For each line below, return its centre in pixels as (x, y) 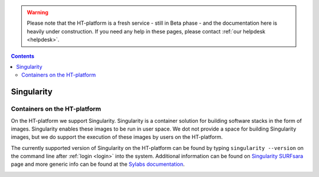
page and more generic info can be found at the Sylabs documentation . (98, 164)
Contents (23, 56)
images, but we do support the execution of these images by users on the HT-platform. (117, 137)
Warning (38, 12)
